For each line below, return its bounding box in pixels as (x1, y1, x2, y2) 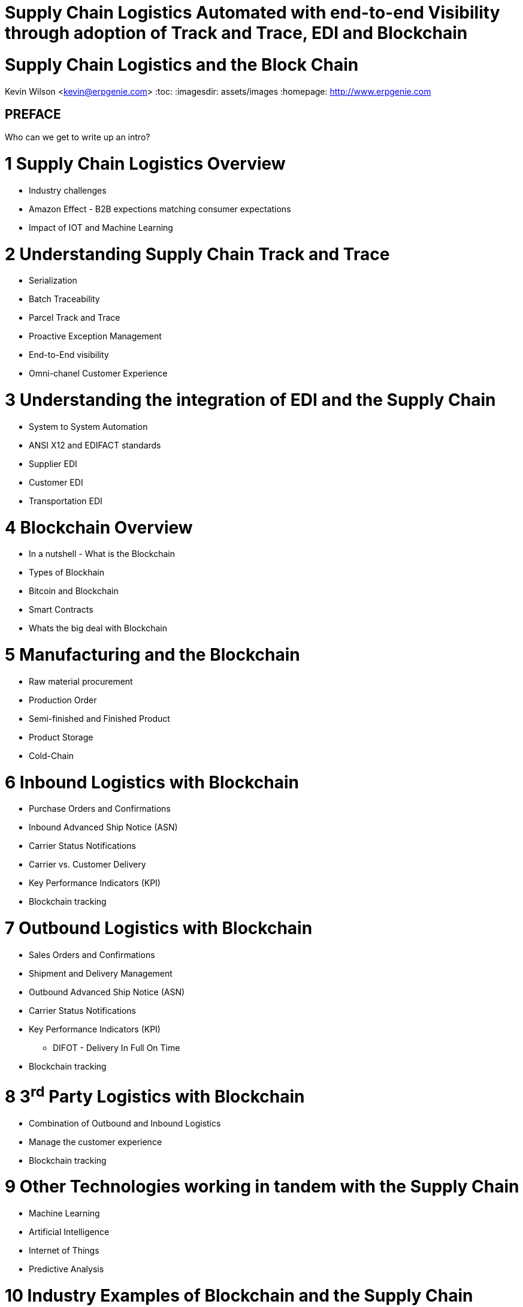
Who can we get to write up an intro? (5, 132, 150, 143)
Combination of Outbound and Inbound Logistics (29, 1118, 221, 1128)
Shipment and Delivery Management (29, 968, 173, 978)
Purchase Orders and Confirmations (29, 803, 171, 814)
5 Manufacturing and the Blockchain (5, 645, 300, 665)
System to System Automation (29, 421, 148, 432)
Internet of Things (29, 1245, 99, 1256)
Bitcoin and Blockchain (29, 586, 119, 597)
